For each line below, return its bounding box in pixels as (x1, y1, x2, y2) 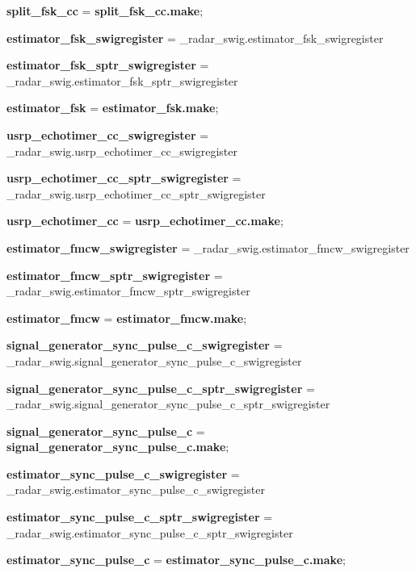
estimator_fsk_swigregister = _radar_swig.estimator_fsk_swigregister (6, 29, 384, 46)
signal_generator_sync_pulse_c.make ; (6, 438, 229, 455)
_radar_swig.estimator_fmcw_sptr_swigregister (6, 282, 250, 299)
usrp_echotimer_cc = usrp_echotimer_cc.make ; (6, 212, 284, 229)
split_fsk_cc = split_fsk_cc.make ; (6, 2, 204, 19)
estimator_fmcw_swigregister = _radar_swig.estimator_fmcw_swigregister (6, 239, 410, 256)
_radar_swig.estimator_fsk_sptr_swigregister (6, 72, 238, 89)
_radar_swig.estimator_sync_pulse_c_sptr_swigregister (6, 524, 293, 541)
